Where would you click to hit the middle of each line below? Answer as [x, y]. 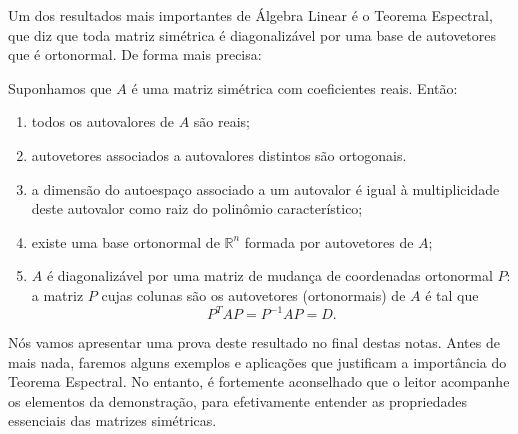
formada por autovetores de [329, 241]
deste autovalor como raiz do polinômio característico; [197, 208]
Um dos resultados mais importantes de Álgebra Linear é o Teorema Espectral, [250, 15]
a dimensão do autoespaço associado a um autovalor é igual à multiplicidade [265, 188]
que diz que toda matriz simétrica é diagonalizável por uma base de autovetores [252, 34]
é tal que [452, 294]
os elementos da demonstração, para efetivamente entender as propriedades [238, 400]
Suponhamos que [60, 87]
